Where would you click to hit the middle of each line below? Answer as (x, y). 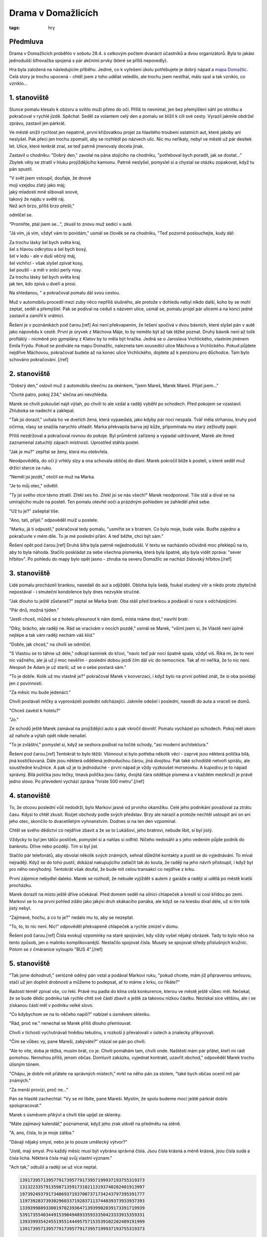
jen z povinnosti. (26, 683)
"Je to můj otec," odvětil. (34, 486)
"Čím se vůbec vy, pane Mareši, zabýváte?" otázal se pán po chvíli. (77, 1042)
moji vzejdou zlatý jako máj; (37, 185)
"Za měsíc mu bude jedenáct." (40, 692)
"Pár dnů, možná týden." (34, 610)
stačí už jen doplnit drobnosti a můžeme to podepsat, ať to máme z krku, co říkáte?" (94, 982)
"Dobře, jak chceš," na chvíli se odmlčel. (50, 644)
